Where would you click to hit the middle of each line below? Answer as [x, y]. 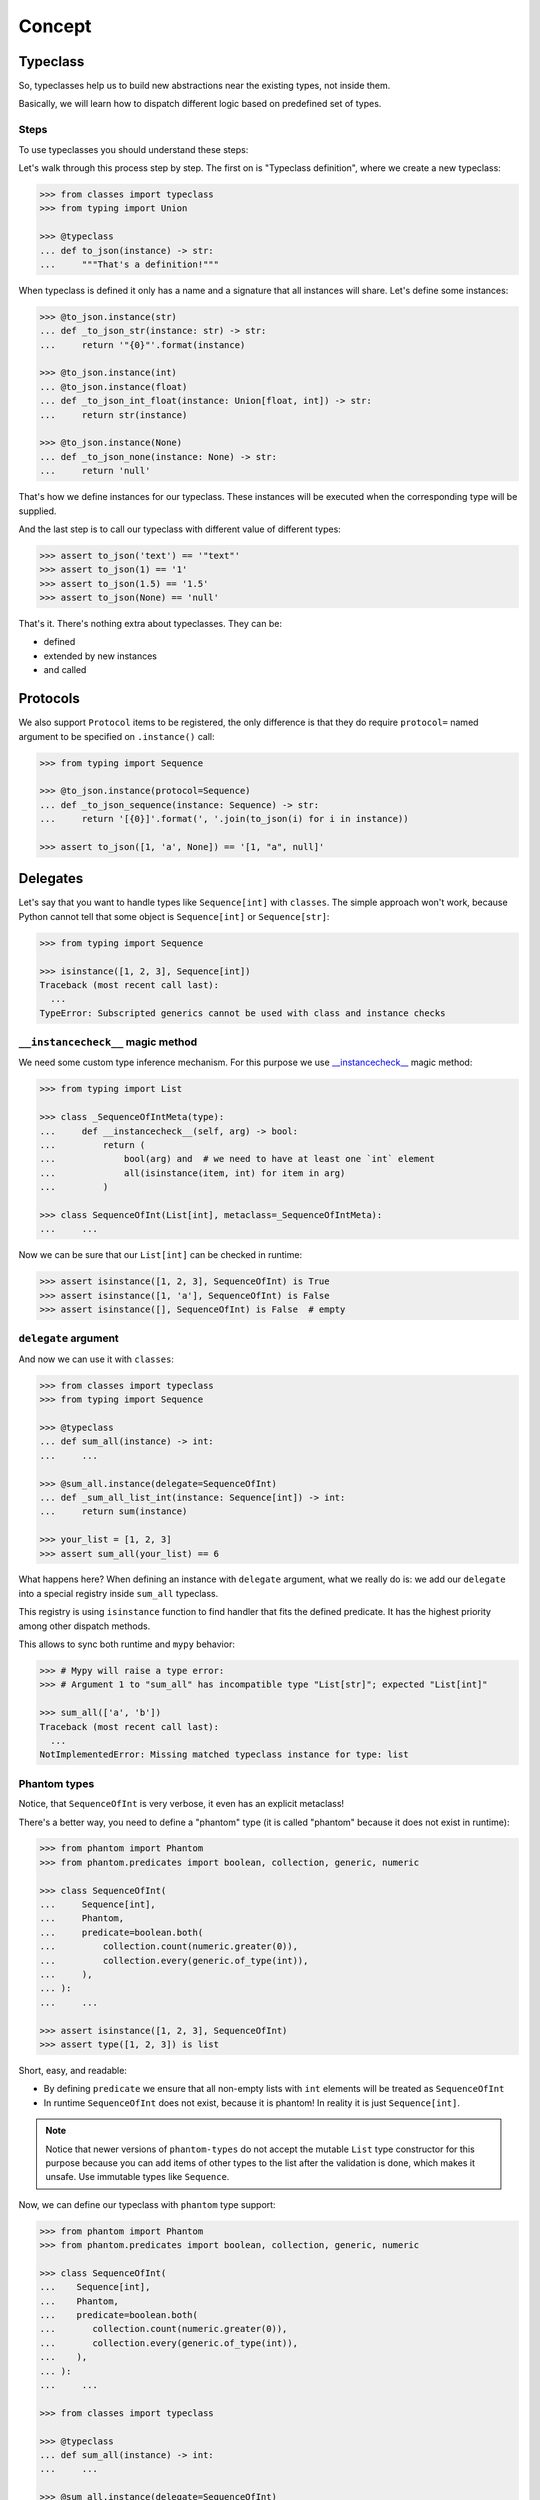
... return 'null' [95, 471]
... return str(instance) [113, 414]
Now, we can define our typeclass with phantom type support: [147, 2204]
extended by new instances [100, 656]
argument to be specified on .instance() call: [116, 736]
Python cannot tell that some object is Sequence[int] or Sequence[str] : [174, 916]
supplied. [37, 511]
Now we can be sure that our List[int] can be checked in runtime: [160, 1255]
